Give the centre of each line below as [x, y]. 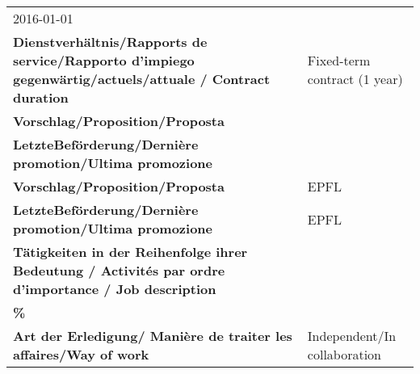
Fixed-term [339, 60]
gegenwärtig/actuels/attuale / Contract [142, 79]
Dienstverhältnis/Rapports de [110, 42]
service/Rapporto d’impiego [104, 60]
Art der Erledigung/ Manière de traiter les [153, 336]
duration [41, 97]
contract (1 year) [355, 79]
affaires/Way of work [81, 354]
